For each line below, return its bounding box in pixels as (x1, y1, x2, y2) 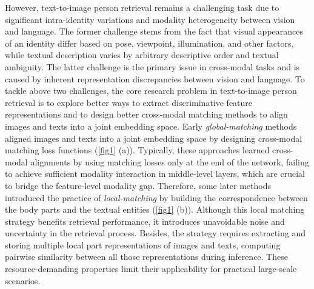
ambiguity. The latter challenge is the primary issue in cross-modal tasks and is (5, 60, 300, 73)
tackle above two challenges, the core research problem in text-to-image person (5, 84, 297, 97)
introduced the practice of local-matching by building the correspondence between (5, 191, 308, 204)
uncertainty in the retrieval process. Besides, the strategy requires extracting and (5, 227, 306, 239)
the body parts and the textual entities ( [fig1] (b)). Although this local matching (5, 203, 305, 216)
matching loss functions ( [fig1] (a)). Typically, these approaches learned (5, 144, 270, 156)
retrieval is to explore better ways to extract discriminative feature (5, 96, 253, 108)
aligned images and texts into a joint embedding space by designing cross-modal (5, 131, 302, 144)
